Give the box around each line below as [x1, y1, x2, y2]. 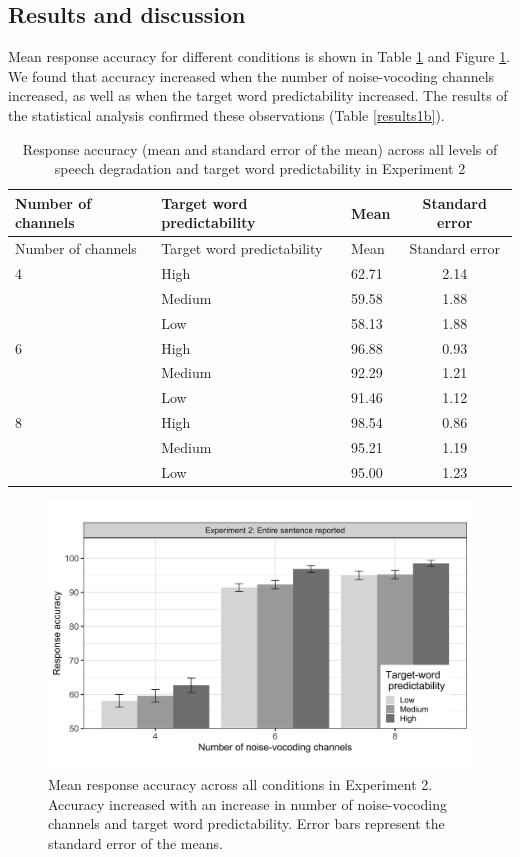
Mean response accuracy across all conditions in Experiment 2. [48, 774, 433, 795]
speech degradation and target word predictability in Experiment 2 [54, 158, 466, 179]
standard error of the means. [48, 832, 223, 853]
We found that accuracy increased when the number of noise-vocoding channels [8, 65, 495, 86]
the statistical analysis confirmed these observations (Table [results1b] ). [8, 104, 445, 125]
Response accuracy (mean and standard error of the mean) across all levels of [22, 138, 498, 159]
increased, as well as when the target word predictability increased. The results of [8, 85, 508, 106]
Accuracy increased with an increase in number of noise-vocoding [48, 793, 447, 814]
